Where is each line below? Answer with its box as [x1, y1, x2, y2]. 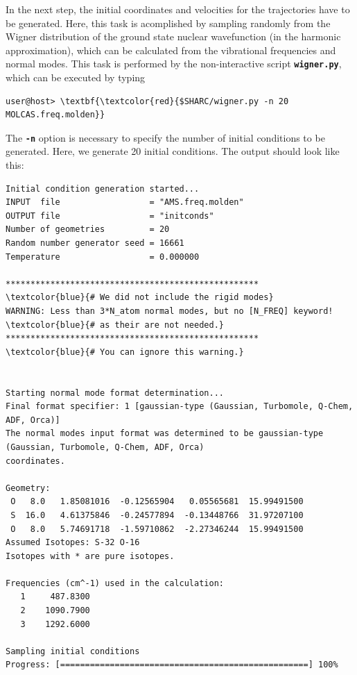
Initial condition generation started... [6, 183, 200, 194]
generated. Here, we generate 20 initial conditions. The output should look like [6, 144, 340, 158]
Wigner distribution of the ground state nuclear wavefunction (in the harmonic [6, 29, 341, 44]
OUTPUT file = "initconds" [6, 210, 214, 221]
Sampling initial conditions [6, 646, 140, 656]
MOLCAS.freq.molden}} [6, 110, 105, 120]
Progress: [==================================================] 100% [6, 660, 338, 670]
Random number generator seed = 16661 [6, 238, 184, 249]
